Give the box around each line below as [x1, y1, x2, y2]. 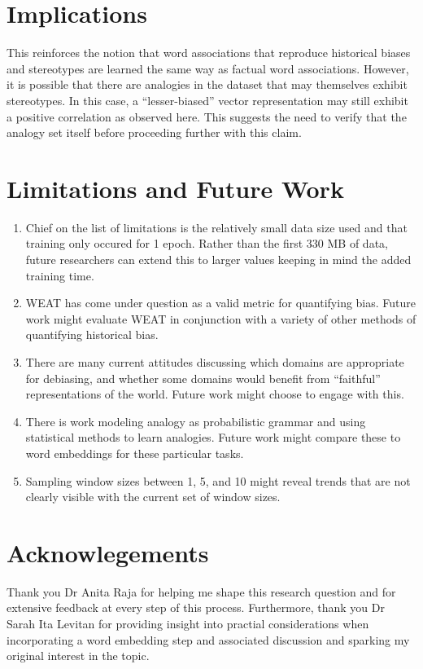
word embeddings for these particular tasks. [25, 444, 244, 461]
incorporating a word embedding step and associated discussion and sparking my [7, 631, 410, 648]
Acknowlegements [7, 535, 209, 569]
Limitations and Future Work [7, 171, 344, 205]
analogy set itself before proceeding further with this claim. [7, 124, 302, 141]
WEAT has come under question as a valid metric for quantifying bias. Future [25, 294, 416, 311]
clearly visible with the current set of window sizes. [25, 488, 281, 505]
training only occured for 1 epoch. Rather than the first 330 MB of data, [25, 235, 388, 252]
